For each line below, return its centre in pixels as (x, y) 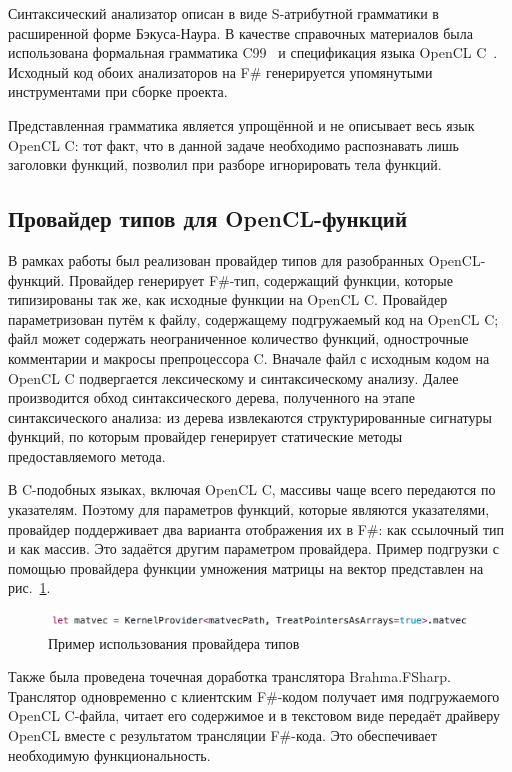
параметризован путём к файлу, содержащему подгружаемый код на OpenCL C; (253, 318)
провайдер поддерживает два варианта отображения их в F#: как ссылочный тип (256, 528)
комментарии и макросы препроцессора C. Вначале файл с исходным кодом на (249, 357)
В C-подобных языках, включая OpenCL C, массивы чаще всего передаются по (252, 489)
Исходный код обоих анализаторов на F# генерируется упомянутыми (220, 71)
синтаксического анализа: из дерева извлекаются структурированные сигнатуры (250, 416)
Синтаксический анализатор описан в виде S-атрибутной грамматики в (223, 13)
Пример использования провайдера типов (174, 642)
